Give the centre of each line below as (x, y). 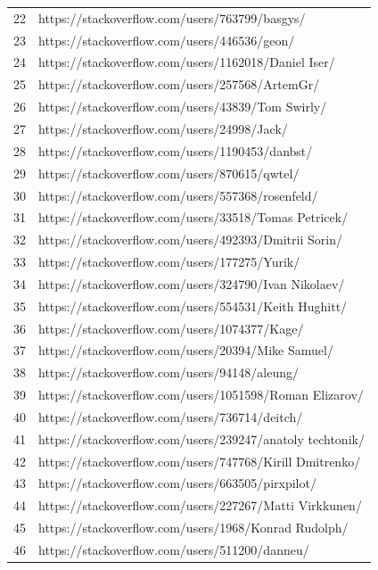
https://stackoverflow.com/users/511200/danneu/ (174, 549)
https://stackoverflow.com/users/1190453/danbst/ (176, 150)
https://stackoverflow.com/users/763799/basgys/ (172, 17)
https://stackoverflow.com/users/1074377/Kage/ (171, 328)
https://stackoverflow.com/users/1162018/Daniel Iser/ (187, 62)
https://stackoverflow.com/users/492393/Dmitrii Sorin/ (190, 240)
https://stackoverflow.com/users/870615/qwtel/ (169, 173)
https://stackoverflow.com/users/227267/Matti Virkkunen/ (200, 505)
